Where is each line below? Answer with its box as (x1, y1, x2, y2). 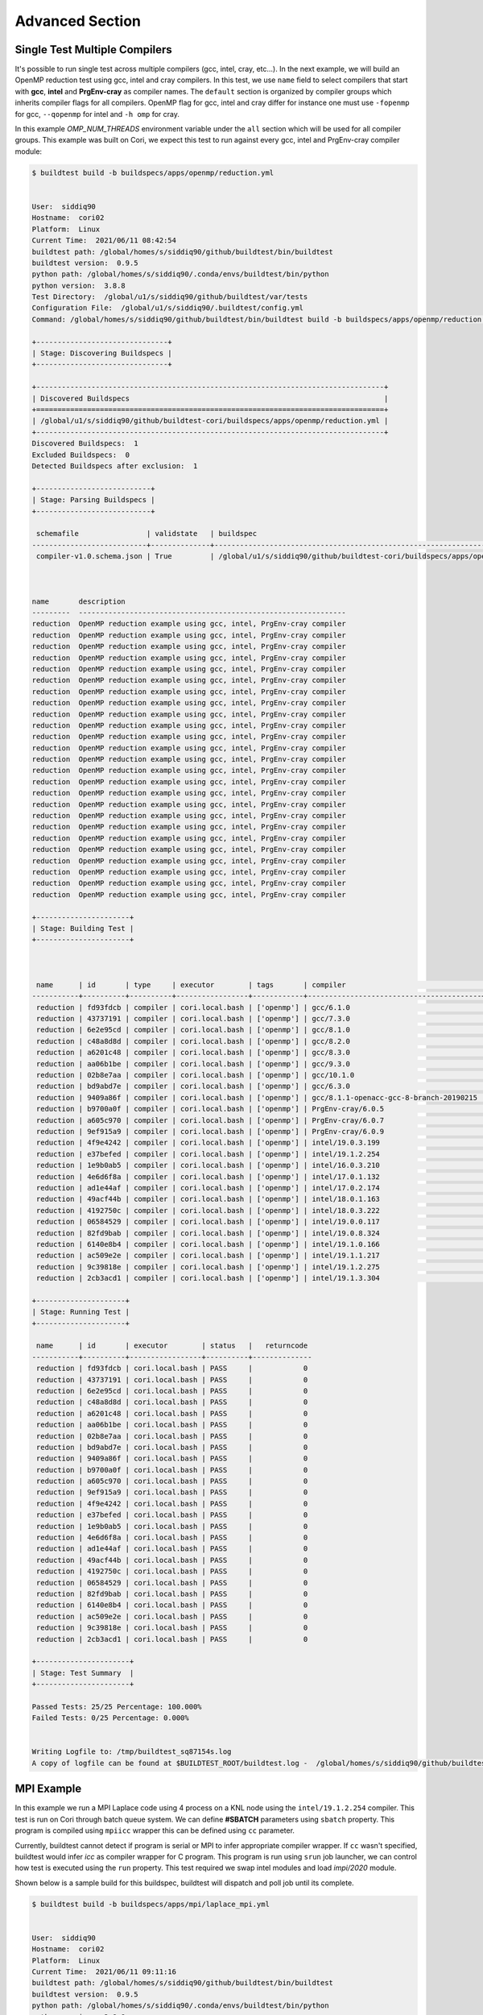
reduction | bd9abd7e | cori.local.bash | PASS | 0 (36, 1443, 308, 1452)
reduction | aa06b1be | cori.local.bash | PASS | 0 (36, 1420, 308, 1430)
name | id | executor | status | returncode (36, 1341, 308, 1350)
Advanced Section (14, 12, 141, 30)
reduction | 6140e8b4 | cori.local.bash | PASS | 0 (36, 1601, 308, 1610)
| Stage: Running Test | (31, 1307, 130, 1317)
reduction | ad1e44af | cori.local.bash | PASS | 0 (36, 1544, 308, 1553)
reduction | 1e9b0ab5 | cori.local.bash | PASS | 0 (36, 1522, 308, 1531)
